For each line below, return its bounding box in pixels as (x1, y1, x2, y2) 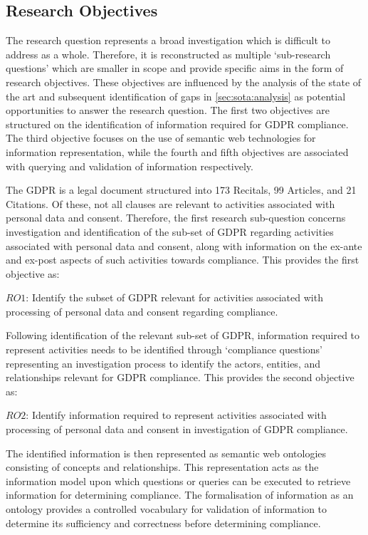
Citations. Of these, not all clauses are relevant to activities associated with (6, 196, 335, 211)
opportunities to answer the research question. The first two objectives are (6, 103, 330, 118)
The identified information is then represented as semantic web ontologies (6, 445, 327, 460)
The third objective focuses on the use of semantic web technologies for (6, 130, 316, 145)
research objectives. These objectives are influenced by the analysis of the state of (6, 74, 362, 89)
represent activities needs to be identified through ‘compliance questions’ (6, 342, 323, 357)
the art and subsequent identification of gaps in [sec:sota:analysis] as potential (6, 88, 346, 103)
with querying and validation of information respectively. (6, 158, 253, 173)
